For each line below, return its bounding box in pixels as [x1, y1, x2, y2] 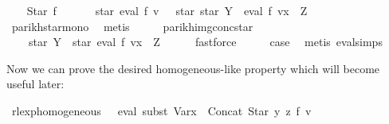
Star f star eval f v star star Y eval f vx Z [26, 2, 308, 18]
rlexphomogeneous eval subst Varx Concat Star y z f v [11, 102, 312, 118]
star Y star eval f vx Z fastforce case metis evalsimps [28, 33, 383, 50]
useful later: [6, 76, 65, 92]
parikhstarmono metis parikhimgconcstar [11, 17, 253, 34]
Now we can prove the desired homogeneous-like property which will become [6, 60, 380, 76]
